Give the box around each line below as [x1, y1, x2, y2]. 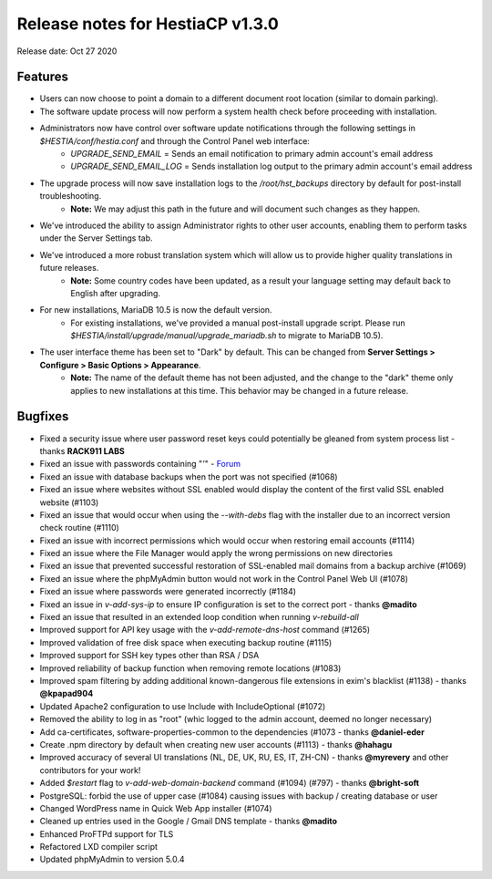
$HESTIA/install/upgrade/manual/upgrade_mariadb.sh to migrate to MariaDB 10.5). [70, 330, 384, 341]
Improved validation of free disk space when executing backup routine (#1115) [39, 636, 333, 647]
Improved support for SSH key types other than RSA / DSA [39, 650, 260, 661]
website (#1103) [39, 497, 99, 508]
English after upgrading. [70, 287, 161, 298]
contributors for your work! [39, 764, 141, 775]
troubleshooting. [39, 191, 102, 202]
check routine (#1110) [39, 522, 120, 533]
